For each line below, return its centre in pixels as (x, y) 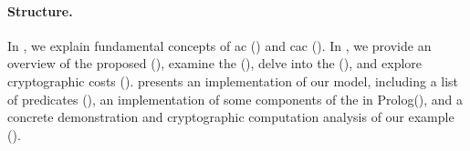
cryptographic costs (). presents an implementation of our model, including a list (233, 81)
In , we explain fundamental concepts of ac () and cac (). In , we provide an (219, 45)
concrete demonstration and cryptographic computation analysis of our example (231, 117)
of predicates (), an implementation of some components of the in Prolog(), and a (235, 99)
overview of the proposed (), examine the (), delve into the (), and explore (215, 63)
